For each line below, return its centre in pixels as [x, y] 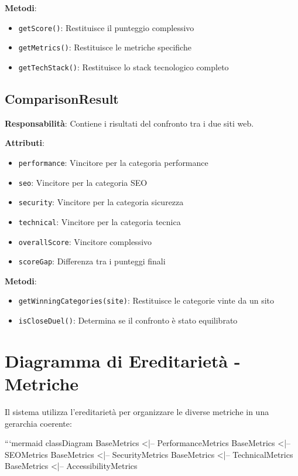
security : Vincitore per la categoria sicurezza [101, 202]
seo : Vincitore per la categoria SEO [83, 182]
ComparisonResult [62, 98]
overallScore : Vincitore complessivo [85, 241]
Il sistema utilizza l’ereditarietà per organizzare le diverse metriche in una [137, 412]
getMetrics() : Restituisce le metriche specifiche [105, 47]
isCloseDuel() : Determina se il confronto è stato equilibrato [128, 320]
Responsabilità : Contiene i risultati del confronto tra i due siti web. [129, 123]
